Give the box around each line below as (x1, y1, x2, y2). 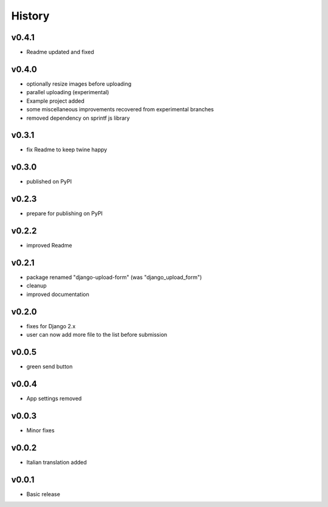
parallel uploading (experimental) (26, 89, 109, 96)
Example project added (26, 97, 85, 105)
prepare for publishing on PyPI (26, 210, 103, 217)
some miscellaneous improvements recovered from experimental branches (26, 106, 214, 113)
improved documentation (26, 291, 89, 298)
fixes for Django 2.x (26, 322, 76, 329)
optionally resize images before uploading (26, 80, 132, 88)
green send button (26, 363, 73, 370)
